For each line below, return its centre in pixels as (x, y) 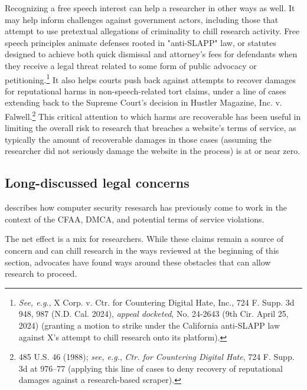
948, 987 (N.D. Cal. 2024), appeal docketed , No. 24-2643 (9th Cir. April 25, (153, 314)
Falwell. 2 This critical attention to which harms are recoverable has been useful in (153, 115)
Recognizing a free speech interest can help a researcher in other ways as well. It (150, 8)
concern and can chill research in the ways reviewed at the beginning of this (142, 250)
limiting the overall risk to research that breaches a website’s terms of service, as (151, 128)
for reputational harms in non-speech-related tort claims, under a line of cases (146, 91)
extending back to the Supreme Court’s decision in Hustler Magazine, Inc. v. (143, 102)
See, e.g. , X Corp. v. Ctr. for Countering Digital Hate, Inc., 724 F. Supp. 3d (156, 302)
